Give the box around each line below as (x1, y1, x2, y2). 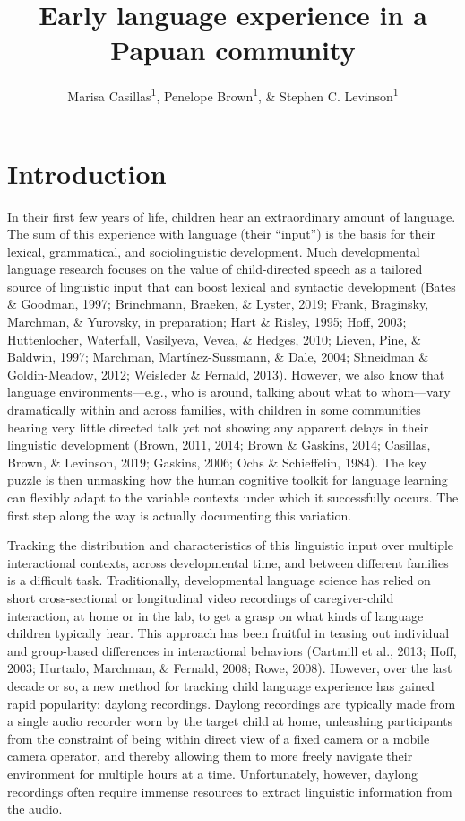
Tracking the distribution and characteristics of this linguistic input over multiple (7, 536, 454, 555)
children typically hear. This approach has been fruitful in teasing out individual (7, 624, 450, 642)
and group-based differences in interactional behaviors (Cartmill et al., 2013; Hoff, (7, 641, 457, 659)
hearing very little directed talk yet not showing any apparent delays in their (7, 417, 429, 436)
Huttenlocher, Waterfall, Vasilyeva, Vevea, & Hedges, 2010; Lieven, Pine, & (7, 329, 421, 348)
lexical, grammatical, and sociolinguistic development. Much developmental (7, 241, 420, 260)
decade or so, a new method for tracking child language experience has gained (7, 676, 435, 694)
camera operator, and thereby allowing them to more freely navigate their (7, 747, 413, 765)
